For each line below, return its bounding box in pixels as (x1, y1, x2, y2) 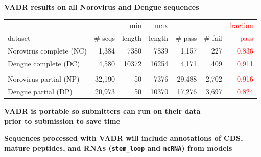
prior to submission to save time (4, 115, 121, 126)
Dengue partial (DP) (8, 86, 73, 96)
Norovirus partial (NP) (8, 73, 80, 84)
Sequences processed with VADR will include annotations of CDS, (4, 133, 243, 143)
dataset (8, 33, 31, 43)
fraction (229, 20, 253, 31)
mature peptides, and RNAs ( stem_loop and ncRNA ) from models (4, 142, 232, 153)
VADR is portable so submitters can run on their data (4, 105, 201, 116)
